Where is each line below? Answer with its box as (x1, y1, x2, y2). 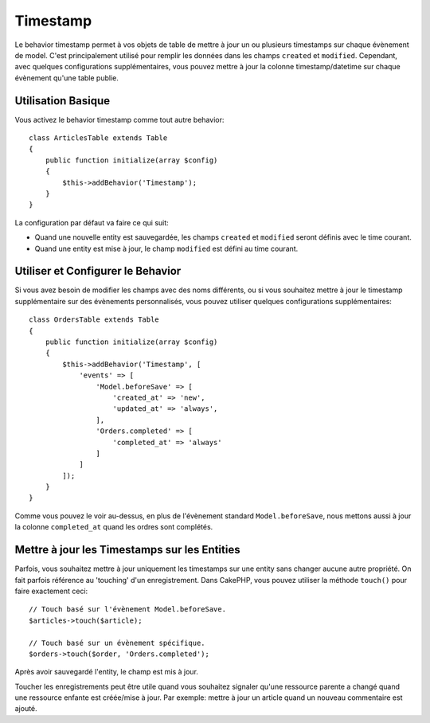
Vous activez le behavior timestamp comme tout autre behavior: (14, 115, 225, 124)
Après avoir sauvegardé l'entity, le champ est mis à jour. (14, 667, 199, 677)
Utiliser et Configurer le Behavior (14, 264, 182, 278)
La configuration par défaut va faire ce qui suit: (14, 217, 169, 227)
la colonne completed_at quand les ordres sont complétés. (14, 522, 213, 532)
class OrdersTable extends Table (29, 315, 159, 324)
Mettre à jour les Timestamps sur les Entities (14, 543, 240, 557)
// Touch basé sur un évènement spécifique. (29, 638, 206, 647)
